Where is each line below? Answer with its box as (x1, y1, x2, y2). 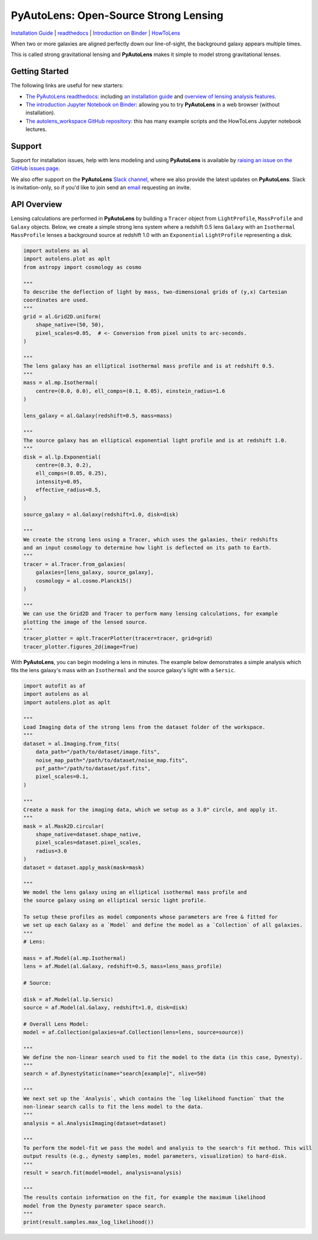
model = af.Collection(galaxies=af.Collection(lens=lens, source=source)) (23, 1029, 244, 1036)
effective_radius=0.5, (35, 486, 101, 494)
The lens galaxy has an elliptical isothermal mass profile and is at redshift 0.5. (23, 363, 275, 370)
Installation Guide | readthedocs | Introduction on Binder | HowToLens (11, 29, 181, 37)
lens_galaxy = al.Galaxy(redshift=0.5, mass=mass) (23, 412, 173, 419)
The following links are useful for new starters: (11, 82, 124, 89)
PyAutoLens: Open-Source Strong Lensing (11, 9, 224, 22)
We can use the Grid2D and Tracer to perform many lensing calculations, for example (23, 610, 278, 617)
